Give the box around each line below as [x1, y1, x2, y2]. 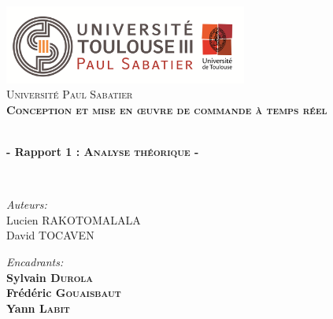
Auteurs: [6, 196, 47, 213]
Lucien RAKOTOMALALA [6, 211, 141, 228]
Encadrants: [6, 254, 64, 270]
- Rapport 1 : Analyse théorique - [6, 143, 199, 160]
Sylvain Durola [6, 269, 93, 285]
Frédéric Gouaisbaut [6, 284, 121, 301]
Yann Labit [6, 299, 70, 316]
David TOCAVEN [6, 227, 94, 243]
